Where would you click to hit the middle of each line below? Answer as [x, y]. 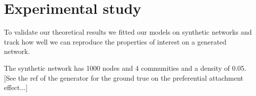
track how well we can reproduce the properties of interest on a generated [115, 41]
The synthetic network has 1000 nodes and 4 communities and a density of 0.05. [125, 68]
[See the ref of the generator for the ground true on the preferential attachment [124, 77]
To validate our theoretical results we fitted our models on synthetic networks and [128, 32]
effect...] [16, 87]
